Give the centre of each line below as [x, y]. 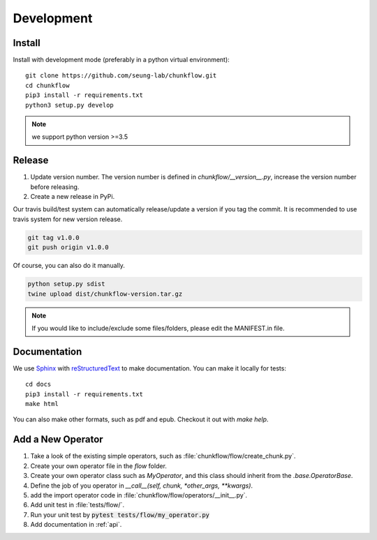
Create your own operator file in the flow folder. [99, 466]
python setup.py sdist [66, 284]
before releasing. [55, 187]
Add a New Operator [58, 440]
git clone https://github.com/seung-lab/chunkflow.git [121, 76]
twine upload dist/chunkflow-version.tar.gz [105, 294]
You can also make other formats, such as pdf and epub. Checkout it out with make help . [141, 419]
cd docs [38, 384]
